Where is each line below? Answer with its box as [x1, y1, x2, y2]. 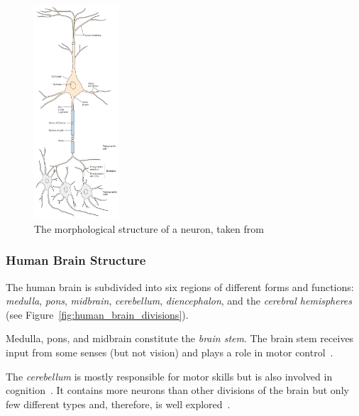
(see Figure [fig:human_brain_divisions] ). [6, 307, 189, 322]
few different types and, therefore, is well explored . [6, 396, 231, 411]
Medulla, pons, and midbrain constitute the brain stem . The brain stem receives [6, 331, 354, 346]
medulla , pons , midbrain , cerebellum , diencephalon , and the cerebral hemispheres [6, 293, 353, 308]
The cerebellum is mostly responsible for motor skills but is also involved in [6, 368, 333, 383]
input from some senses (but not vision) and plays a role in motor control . [6, 344, 333, 359]
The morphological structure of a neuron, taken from [34, 221, 264, 236]
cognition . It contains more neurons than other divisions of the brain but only [6, 383, 349, 398]
